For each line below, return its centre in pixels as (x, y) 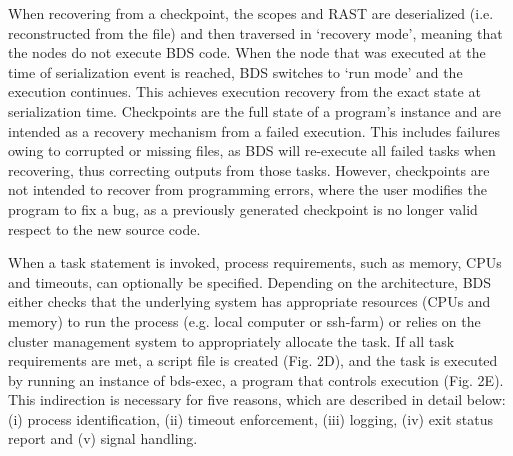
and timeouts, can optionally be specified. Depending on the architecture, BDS (250, 281)
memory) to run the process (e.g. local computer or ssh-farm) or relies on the (244, 320)
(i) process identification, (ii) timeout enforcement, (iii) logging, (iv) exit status (250, 418)
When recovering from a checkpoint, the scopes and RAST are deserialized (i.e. (251, 13)
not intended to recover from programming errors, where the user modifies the (247, 189)
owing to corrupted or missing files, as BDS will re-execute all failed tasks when (252, 150)
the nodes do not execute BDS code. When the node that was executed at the (247, 52)
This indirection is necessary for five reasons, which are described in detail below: (257, 399)
